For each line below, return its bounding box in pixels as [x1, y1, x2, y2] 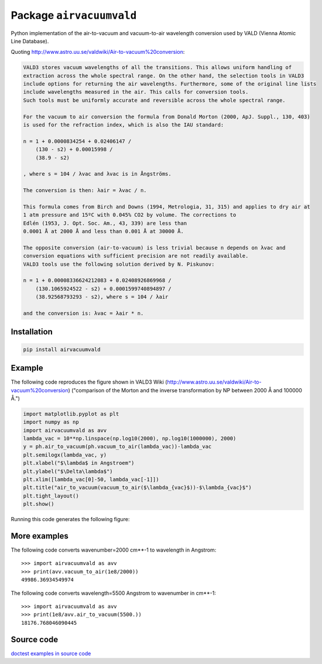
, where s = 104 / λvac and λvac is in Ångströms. [23, 170, 172, 177]
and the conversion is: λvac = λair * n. [23, 310, 144, 317]
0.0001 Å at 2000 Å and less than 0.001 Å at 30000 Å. [23, 228, 184, 235]
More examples [11, 530, 68, 541]
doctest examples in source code [11, 650, 91, 657]
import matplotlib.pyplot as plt [23, 410, 119, 417]
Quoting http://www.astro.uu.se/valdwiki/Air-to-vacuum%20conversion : [11, 49, 185, 56]
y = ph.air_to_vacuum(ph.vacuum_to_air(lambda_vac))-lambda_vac [23, 443, 212, 450]
